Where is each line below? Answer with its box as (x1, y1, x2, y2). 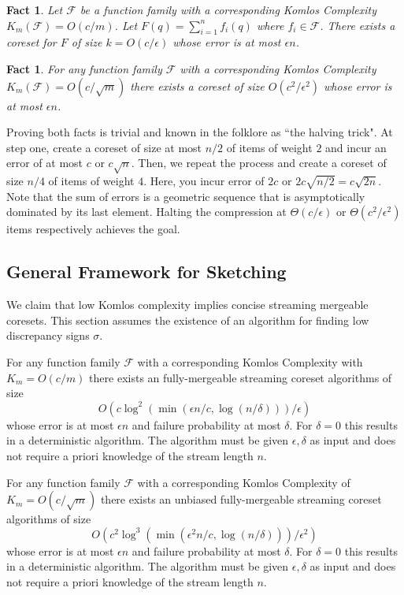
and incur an (325, 139, 387, 155)
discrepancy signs (6, 327, 90, 344)
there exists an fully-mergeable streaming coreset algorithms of (89, 369, 392, 385)
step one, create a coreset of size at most (6, 139, 202, 155)
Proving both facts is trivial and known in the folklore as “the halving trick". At (6, 124, 393, 140)
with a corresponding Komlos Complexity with (137, 354, 363, 370)
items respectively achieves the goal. (6, 221, 180, 237)
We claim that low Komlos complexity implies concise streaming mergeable (6, 296, 369, 313)
